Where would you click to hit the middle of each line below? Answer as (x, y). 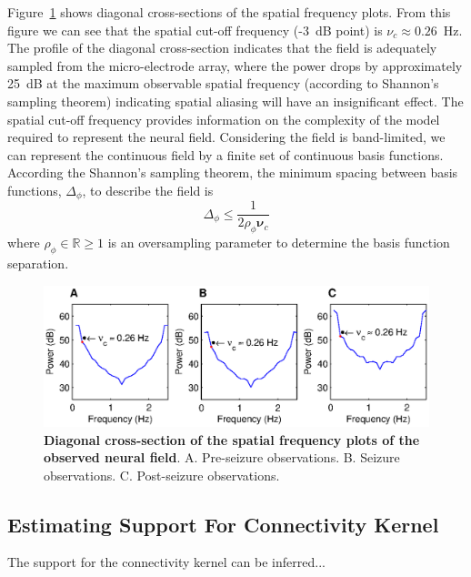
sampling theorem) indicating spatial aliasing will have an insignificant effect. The (235, 101)
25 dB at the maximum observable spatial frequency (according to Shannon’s (223, 83)
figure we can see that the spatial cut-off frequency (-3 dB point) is (195, 30)
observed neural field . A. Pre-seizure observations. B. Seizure (222, 457)
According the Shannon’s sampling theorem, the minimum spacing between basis (233, 172)
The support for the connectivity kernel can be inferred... (166, 562)
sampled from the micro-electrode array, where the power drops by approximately (235, 65)
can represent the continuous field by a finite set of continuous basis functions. (225, 154)
